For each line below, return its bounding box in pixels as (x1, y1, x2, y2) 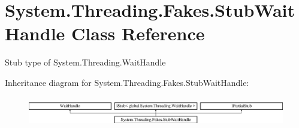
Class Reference (71, 21, 205, 46)
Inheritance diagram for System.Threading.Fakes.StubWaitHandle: (5, 76, 249, 88)
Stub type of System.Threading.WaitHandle (5, 56, 166, 69)
